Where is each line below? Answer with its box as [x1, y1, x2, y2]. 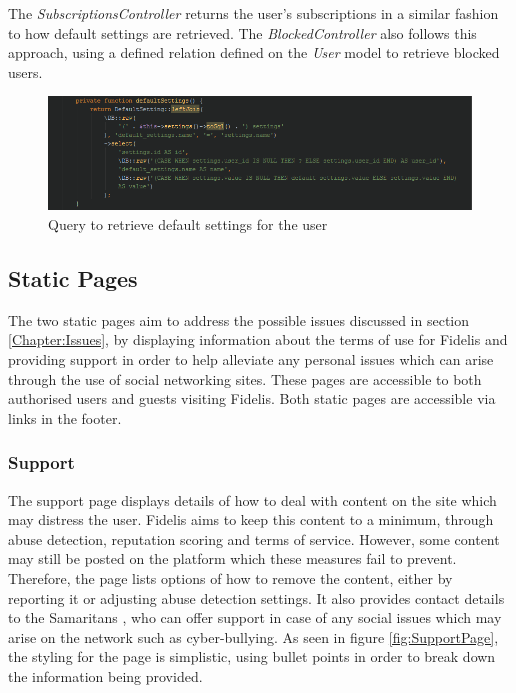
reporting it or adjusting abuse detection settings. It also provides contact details [8, 587, 505, 608]
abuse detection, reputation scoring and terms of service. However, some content [8, 528, 500, 549]
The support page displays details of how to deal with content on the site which [8, 489, 497, 510]
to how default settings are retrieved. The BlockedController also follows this [8, 22, 477, 43]
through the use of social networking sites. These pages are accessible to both [8, 368, 482, 389]
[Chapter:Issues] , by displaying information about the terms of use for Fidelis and [8, 329, 508, 350]
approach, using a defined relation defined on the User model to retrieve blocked [8, 42, 500, 63]
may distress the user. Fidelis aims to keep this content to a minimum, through [8, 509, 494, 530]
